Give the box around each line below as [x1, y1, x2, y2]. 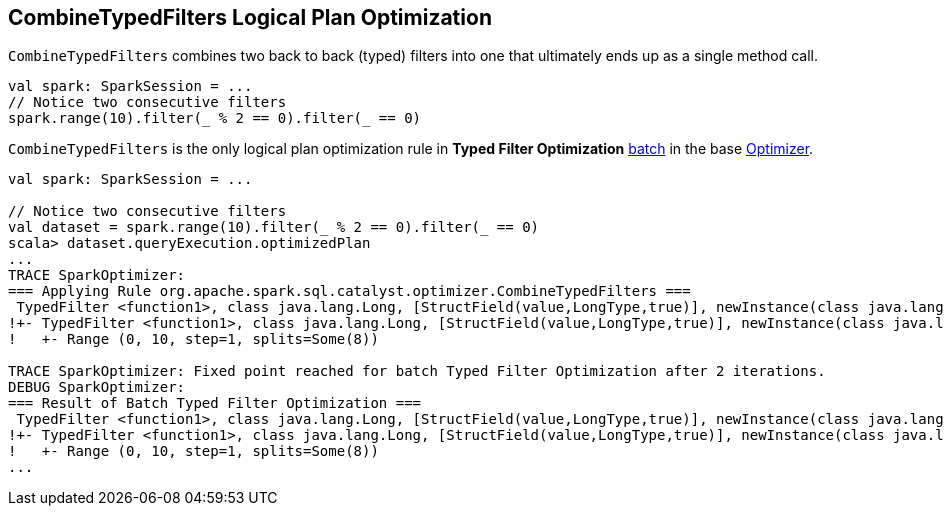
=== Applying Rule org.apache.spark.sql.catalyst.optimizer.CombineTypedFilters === [8, 283, 691, 300]
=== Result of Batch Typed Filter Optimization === [8, 395, 422, 412]
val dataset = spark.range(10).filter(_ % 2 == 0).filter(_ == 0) [8, 219, 540, 236]
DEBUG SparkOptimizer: [8, 379, 186, 396]
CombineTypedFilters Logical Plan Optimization [8, 5, 492, 30]
